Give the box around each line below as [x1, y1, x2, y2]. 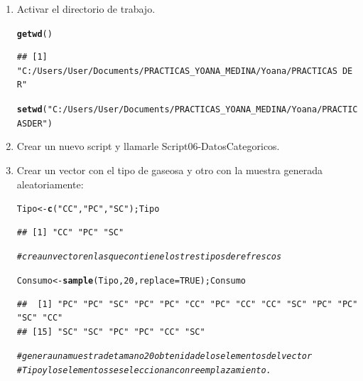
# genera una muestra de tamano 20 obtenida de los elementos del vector [16, 351, 313, 362]
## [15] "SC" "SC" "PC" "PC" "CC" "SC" [16, 326, 205, 337]
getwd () [16, 28, 53, 39]
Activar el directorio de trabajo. [16, 1, 156, 16]
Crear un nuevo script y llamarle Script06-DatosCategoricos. [16, 139, 280, 154]
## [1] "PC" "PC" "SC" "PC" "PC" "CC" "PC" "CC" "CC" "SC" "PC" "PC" [16, 299, 358, 309]
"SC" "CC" [16, 313, 63, 323]
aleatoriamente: [16, 176, 84, 191]
